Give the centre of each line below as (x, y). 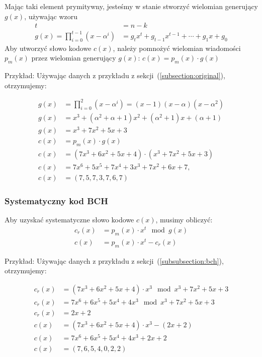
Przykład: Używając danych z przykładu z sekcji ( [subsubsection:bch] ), (114, 260)
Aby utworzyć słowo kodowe (48, 48)
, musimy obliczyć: (184, 220)
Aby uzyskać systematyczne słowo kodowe (69, 220)
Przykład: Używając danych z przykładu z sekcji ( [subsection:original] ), (115, 75)
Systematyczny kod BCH (56, 200)
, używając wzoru (51, 16)
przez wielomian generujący (74, 58)
